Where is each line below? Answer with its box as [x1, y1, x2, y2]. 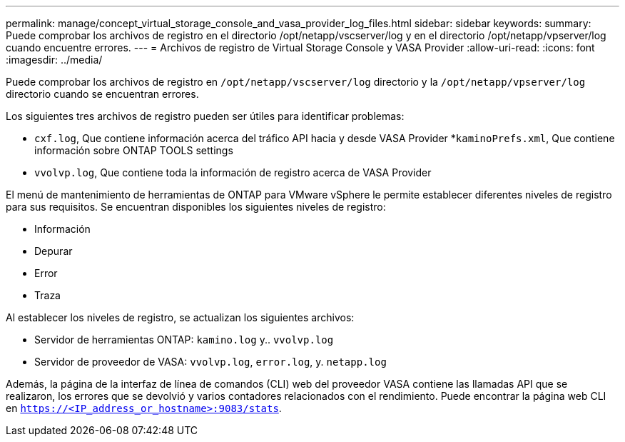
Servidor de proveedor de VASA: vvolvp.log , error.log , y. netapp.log [34, 356, 387, 368]
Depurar [34, 245, 73, 257]
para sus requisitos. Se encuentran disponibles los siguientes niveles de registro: [6, 201, 386, 213]
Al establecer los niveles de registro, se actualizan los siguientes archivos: [6, 311, 355, 323]
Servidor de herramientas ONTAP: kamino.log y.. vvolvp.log [34, 333, 334, 346]
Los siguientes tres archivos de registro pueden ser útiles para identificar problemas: [6, 110, 405, 122]
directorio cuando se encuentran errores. [6, 88, 199, 100]
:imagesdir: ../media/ [6, 54, 103, 66]
